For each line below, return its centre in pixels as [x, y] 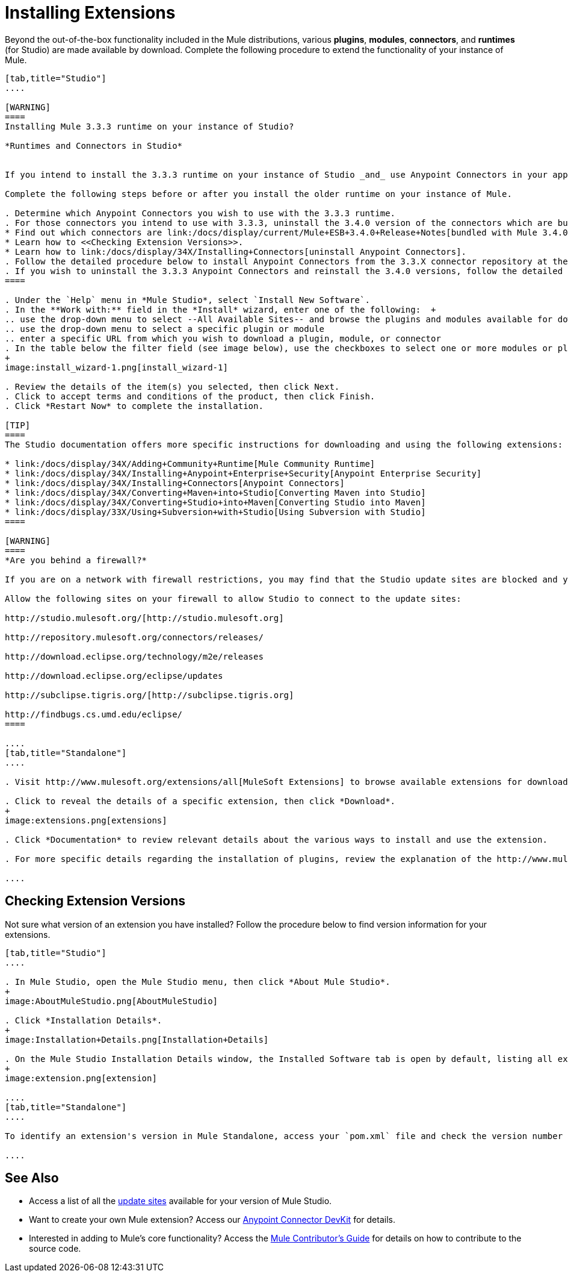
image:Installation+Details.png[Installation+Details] [137, 1039]
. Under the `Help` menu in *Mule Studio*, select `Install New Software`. [187, 300]
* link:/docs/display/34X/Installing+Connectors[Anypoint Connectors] [175, 483]
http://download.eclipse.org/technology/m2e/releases [134, 656]
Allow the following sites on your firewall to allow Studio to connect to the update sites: [233, 598]
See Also [32, 1178]
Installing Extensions [90, 13]
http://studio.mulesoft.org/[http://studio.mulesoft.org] [144, 618]
